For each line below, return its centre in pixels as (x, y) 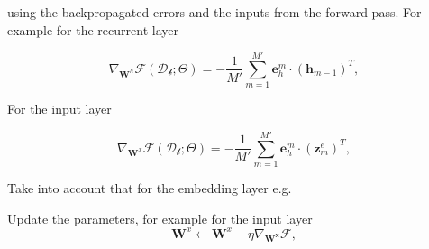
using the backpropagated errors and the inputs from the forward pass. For (214, 12)
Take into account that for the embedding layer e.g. (150, 188)
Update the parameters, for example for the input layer (160, 218)
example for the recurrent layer (93, 29)
